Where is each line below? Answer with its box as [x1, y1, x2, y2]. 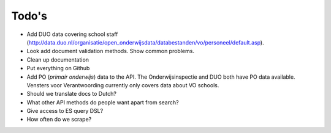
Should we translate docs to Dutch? [26, 90, 116, 98]
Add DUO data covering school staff [26, 31, 118, 38]
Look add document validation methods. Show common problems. [26, 48, 194, 55]
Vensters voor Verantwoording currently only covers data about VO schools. [26, 81, 219, 88]
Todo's [11, 9, 47, 23]
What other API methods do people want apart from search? [26, 98, 179, 106]
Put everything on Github [26, 65, 90, 72]
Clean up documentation [26, 56, 89, 63]
